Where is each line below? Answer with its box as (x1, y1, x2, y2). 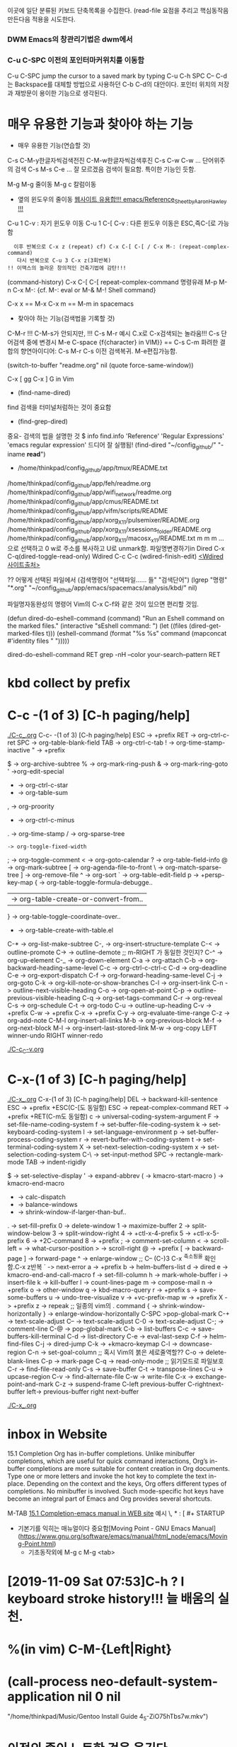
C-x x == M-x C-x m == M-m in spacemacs (7, 299, 134, 308)
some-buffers (7, 1293, 47, 1302)
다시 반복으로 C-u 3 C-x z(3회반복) (16, 257, 112, 264)
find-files (7, 1340, 34, 1348)
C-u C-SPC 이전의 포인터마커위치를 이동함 (7, 55, 145, 65)
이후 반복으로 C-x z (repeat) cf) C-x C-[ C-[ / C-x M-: (13, 243, 176, 250)
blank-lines (7, 1357, 40, 1365)
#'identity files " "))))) (7, 636, 70, 645)
